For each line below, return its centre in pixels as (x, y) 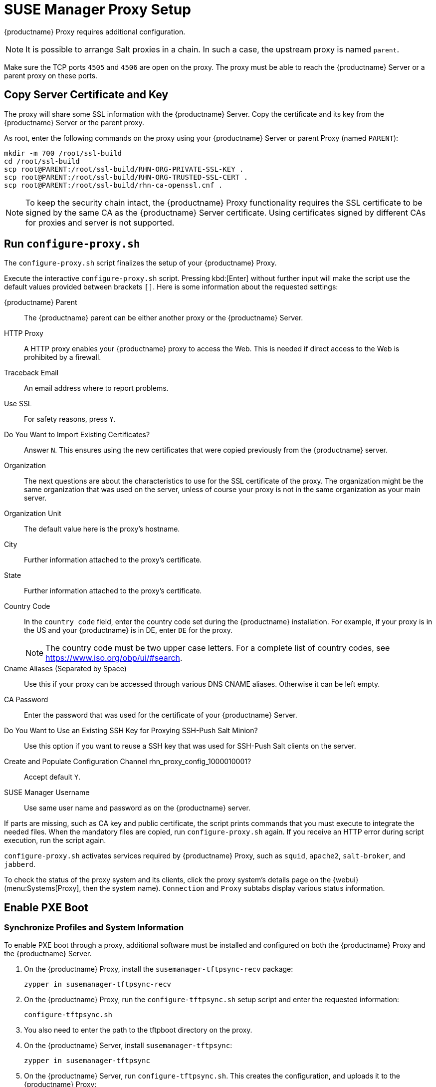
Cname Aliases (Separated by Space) (65, 669)
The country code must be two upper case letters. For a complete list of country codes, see (218, 648)
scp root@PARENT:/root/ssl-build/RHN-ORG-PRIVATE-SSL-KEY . (124, 169)
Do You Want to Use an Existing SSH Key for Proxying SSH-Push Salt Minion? (131, 731)
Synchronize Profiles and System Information (94, 928)
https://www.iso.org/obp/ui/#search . (114, 658)
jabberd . (20, 864)
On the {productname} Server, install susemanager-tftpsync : (128, 1045)
